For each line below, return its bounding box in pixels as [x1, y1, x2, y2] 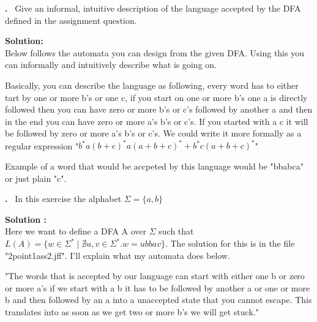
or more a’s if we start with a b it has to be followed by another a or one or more [5, 281, 310, 294]
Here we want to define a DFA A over [5, 225, 147, 238]
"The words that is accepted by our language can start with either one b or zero [5, 269, 305, 282]
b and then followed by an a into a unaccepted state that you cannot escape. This [5, 293, 312, 306]
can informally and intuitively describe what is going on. [5, 58, 217, 71]
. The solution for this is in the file [165, 237, 295, 249]
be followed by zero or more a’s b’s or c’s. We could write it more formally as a [5, 127, 302, 140]
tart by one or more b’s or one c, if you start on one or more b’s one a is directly [5, 91, 308, 103]
